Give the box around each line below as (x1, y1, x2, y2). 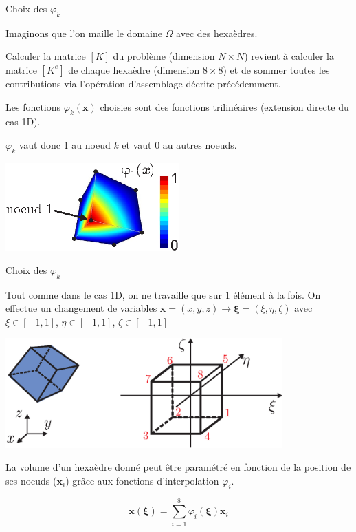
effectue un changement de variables (5, 301, 157, 315)
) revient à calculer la (244, 49, 334, 63)
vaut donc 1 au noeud (19, 137, 111, 151)
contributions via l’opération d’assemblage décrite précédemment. (5, 76, 281, 90)
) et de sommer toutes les (223, 62, 330, 76)
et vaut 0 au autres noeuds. (122, 137, 237, 151)
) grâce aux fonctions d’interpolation (65, 473, 219, 487)
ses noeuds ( (5, 473, 57, 487)
